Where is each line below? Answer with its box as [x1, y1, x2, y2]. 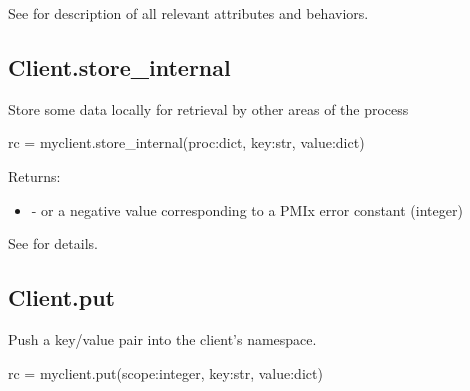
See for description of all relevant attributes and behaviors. [8, 3, 369, 23]
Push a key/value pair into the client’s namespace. [8, 328, 317, 349]
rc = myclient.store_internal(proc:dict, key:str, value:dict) [8, 132, 365, 153]
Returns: [8, 165, 61, 186]
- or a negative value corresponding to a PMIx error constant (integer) [31, 199, 463, 220]
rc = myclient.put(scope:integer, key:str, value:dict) [8, 362, 323, 383]
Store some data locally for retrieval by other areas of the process [8, 98, 409, 119]
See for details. [8, 233, 98, 254]
